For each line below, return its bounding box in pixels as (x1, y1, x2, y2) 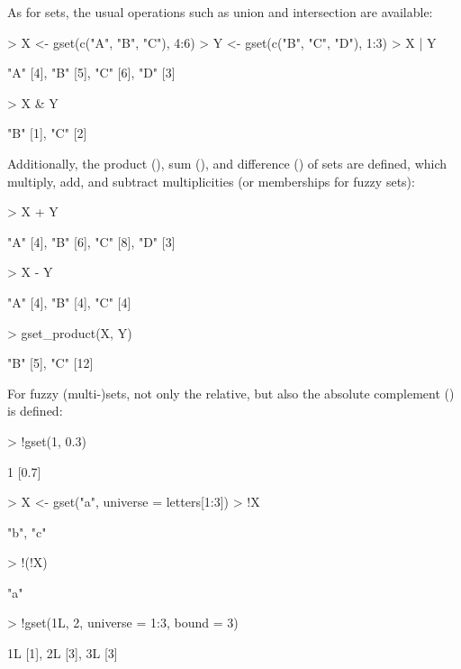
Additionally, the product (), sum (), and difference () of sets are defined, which (7, 153, 447, 172)
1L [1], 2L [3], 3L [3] (7, 644, 118, 663)
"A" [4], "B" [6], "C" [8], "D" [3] (7, 232, 176, 251)
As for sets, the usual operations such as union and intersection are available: (7, 3, 433, 21)
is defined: (7, 401, 63, 420)
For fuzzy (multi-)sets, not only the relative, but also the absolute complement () (7, 383, 455, 402)
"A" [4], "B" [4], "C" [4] (7, 292, 131, 311)
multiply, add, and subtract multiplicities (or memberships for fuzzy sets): (7, 171, 415, 190)
